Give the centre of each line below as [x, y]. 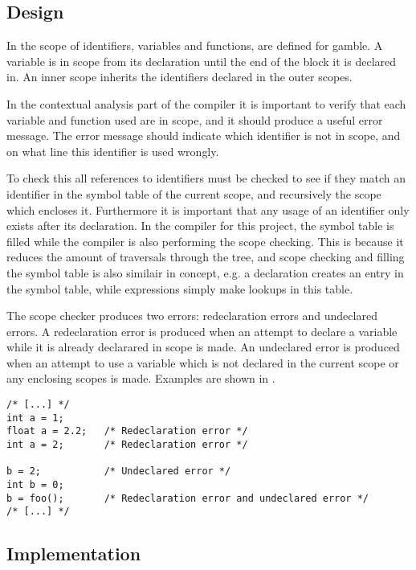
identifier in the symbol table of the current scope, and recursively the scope [194, 193]
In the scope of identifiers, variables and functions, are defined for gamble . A [195, 45]
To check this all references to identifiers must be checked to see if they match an [206, 178]
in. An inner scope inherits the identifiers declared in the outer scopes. [179, 77]
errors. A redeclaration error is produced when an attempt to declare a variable [202, 331]
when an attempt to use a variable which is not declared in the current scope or [203, 362]
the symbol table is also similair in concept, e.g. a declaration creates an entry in [205, 272]
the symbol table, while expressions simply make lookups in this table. [180, 288]
